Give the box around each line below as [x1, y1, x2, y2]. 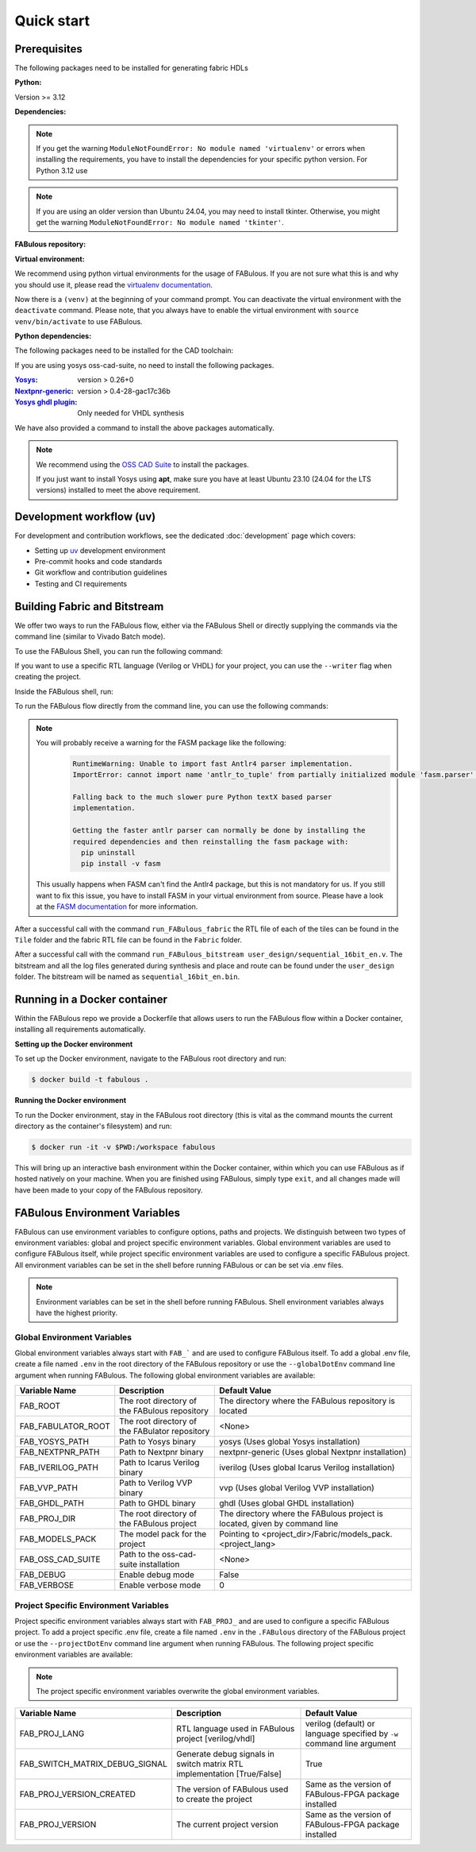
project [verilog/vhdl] [175, 1733, 255, 1744]
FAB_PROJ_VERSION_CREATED [19, 1788, 136, 1800]
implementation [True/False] [175, 1769, 282, 1780]
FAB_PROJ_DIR [19, 1514, 76, 1525]
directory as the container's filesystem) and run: [14, 1121, 172, 1131]
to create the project [175, 1794, 253, 1805]
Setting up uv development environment [34, 545, 166, 555]
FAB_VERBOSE [19, 1579, 75, 1591]
